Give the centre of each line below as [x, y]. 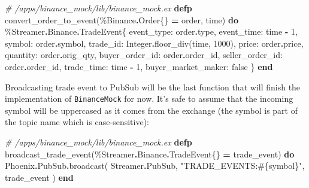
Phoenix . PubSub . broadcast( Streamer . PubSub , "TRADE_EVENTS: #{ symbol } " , [155, 166]
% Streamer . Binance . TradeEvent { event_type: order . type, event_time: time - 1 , [151, 31]
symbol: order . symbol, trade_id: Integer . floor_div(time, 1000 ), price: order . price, [154, 43]
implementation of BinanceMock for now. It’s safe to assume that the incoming [149, 98]
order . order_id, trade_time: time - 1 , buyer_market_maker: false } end [139, 66]
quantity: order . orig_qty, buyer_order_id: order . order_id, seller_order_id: [144, 55]
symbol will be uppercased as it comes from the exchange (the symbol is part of [151, 110]
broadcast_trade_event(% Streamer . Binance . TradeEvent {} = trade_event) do [150, 154]
